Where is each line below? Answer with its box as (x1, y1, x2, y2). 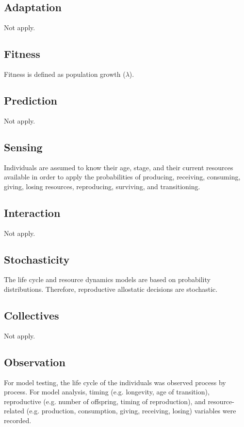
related (4, 406, 25, 416)
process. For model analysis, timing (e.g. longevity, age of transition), (4, 387, 210, 397)
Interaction (4, 205, 61, 220)
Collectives (4, 307, 59, 322)
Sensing (4, 139, 43, 154)
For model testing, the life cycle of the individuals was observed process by (4, 377, 226, 387)
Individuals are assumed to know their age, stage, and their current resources (4, 162, 233, 172)
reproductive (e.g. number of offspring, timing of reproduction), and (4, 396, 206, 406)
